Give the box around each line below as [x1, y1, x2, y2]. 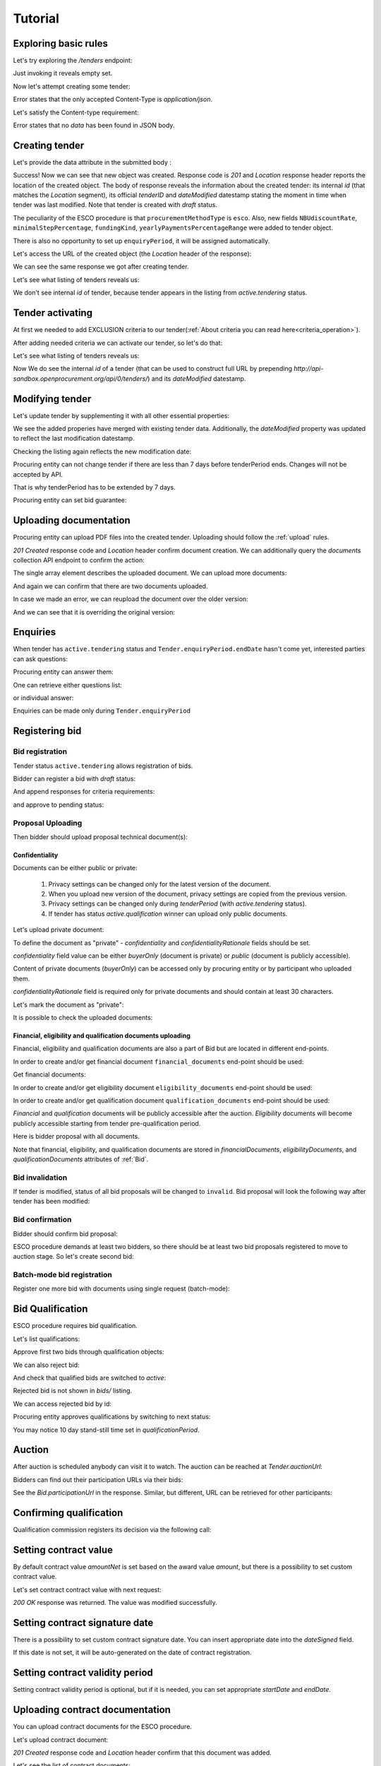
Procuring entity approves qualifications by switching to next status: [13, 1413, 211, 1421]
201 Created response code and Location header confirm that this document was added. [13, 1748, 272, 1757]
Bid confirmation [13, 1215, 72, 1225]
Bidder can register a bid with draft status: [13, 774, 136, 783]
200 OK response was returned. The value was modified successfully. [13, 1599, 218, 1607]
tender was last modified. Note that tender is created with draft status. [13, 201, 218, 209]
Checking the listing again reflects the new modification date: [13, 447, 192, 456]
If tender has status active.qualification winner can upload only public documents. [48, 909, 288, 918]
